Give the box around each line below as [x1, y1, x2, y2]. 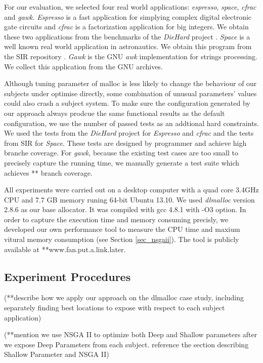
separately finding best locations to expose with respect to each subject [4, 302, 225, 313]
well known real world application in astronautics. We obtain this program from [4, 41, 252, 52]
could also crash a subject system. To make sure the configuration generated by [4, 98, 250, 108]
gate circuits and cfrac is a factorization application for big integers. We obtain [4, 21, 249, 32]
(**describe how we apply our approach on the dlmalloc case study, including [4, 292, 244, 303]
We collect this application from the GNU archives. [4, 61, 163, 71]
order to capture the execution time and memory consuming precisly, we [4, 214, 229, 224]
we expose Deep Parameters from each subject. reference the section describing [4, 339, 249, 349]
